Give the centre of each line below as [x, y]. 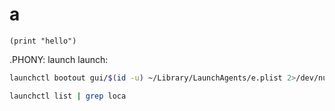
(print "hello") [43, 41]
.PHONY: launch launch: [59, 59]
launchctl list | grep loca [68, 96]
